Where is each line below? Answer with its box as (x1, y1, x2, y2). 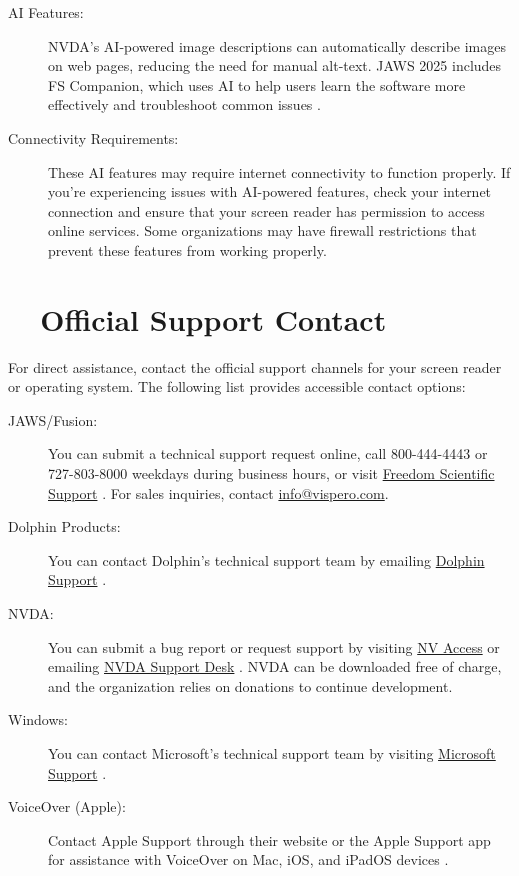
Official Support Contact (40, 298, 387, 339)
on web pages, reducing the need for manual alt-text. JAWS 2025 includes (48, 55, 502, 76)
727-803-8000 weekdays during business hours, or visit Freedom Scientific (48, 463, 495, 484)
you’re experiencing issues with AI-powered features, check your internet (48, 181, 492, 202)
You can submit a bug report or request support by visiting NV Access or (48, 636, 500, 657)
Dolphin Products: (8, 516, 121, 537)
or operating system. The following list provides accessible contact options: (8, 376, 466, 397)
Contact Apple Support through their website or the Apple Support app (48, 829, 491, 850)
